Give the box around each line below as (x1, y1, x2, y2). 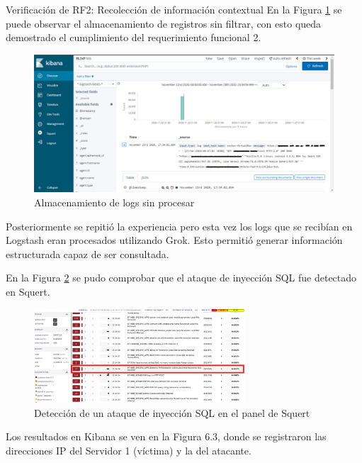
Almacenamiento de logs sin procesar (34, 194, 195, 209)
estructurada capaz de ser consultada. (6, 246, 169, 261)
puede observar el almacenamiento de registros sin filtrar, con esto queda (6, 16, 322, 30)
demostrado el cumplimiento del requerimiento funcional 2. (6, 30, 261, 45)
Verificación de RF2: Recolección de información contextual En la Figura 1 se (6, 2, 342, 16)
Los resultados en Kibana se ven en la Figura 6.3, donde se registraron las (6, 429, 327, 444)
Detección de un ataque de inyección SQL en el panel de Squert (34, 405, 310, 420)
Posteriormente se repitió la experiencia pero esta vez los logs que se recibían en (6, 218, 353, 233)
